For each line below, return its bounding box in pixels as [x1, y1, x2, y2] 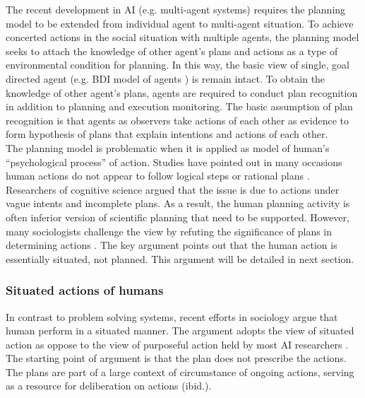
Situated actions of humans [6, 281, 164, 299]
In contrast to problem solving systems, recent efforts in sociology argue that [6, 309, 338, 324]
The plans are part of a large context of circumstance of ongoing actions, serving [6, 364, 354, 379]
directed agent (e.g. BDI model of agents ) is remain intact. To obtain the [6, 71, 325, 86]
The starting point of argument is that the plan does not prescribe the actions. [6, 351, 347, 365]
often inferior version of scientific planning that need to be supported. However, [6, 209, 349, 224]
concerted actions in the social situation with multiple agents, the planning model [6, 30, 359, 45]
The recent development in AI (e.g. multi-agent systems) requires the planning [6, 2, 346, 16]
